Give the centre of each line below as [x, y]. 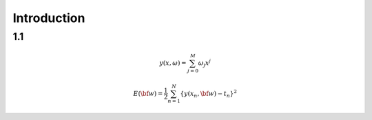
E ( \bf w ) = [148, 93]
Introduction [49, 18]
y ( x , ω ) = [173, 63]
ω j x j [205, 63]
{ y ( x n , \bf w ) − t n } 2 [209, 94]
